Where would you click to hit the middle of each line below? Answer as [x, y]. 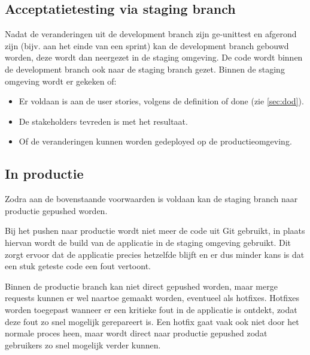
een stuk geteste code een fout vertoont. [78, 266]
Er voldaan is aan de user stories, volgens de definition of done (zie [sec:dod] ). [161, 101]
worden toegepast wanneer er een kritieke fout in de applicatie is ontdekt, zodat [151, 309]
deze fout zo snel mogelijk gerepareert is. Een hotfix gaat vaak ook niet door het [152, 321]
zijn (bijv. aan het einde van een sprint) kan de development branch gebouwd [147, 45]
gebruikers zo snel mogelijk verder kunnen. [83, 345]
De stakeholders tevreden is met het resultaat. [103, 121]
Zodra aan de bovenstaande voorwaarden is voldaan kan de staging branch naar [151, 199]
